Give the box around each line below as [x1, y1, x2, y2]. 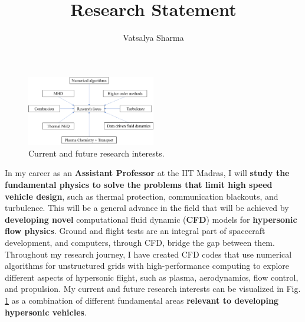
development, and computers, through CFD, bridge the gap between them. [5, 236, 275, 248]
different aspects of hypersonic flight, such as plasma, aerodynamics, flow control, [5, 271, 299, 283]
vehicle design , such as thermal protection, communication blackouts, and [5, 190, 278, 202]
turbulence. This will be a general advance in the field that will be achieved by [5, 201, 289, 214]
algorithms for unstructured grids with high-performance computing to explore [5, 259, 290, 272]
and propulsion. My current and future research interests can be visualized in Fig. [5, 282, 301, 295]
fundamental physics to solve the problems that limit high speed [5, 178, 273, 191]
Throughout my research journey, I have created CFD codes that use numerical [5, 248, 292, 260]
